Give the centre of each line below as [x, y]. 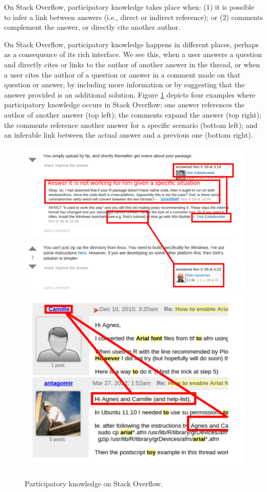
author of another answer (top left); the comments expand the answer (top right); [133, 114]
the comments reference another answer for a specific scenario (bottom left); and [131, 125]
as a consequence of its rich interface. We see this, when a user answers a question [133, 54]
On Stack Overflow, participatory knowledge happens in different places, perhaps [131, 44]
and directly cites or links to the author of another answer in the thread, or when [132, 64]
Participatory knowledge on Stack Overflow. [94, 484]
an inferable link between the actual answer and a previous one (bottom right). [129, 135]
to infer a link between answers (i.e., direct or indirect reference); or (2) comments [133, 17]
